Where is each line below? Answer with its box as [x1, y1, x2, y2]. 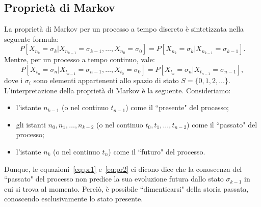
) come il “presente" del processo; [125, 102, 229, 113]
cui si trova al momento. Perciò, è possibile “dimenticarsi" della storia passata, [4, 183, 249, 194]
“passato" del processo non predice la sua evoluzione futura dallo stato [4, 173, 224, 184]
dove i [4, 74, 23, 85]
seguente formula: [4, 33, 59, 44]
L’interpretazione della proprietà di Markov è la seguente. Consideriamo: [4, 85, 231, 95]
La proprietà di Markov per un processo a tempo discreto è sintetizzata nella [4, 23, 244, 34]
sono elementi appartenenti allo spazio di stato [33, 74, 179, 85]
